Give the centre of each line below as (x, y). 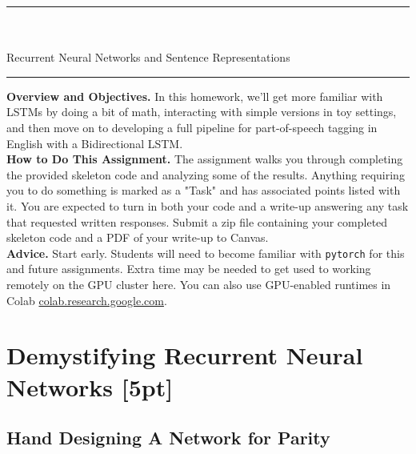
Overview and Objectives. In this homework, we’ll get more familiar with (195, 96)
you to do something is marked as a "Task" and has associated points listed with (204, 190)
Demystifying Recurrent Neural (185, 355)
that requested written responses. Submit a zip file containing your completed (197, 221)
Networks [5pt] (90, 386)
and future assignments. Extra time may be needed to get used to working (189, 269)
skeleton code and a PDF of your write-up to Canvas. (138, 237)
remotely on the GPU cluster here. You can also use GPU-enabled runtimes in (199, 284)
